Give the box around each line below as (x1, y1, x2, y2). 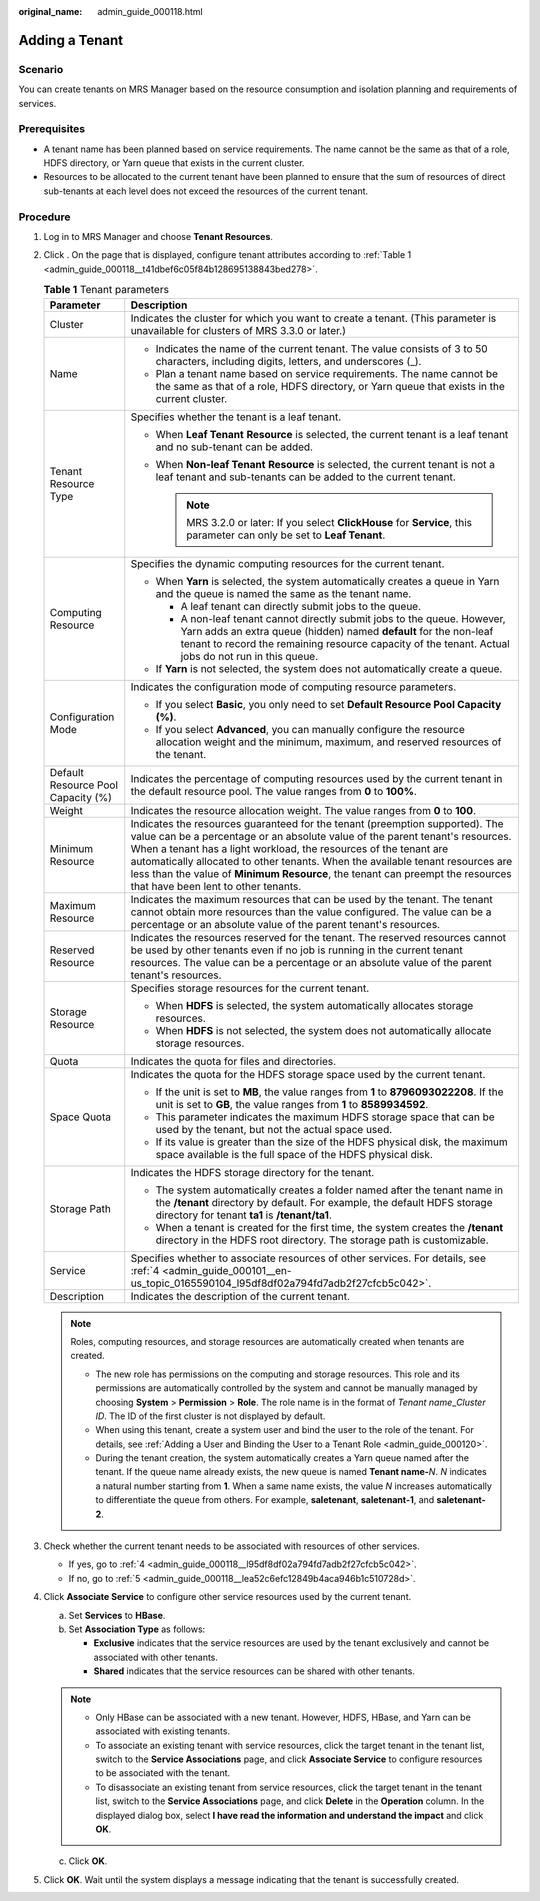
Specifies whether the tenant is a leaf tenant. (130, 410, 342, 424)
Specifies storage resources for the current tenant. (130, 981, 370, 995)
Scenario (18, 62, 64, 76)
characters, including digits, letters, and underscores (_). (155, 354, 422, 368)
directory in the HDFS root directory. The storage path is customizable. (155, 1233, 489, 1247)
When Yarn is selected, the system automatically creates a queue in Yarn (155, 574, 500, 588)
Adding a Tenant (18, 31, 124, 49)
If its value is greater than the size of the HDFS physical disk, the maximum (155, 1135, 509, 1149)
